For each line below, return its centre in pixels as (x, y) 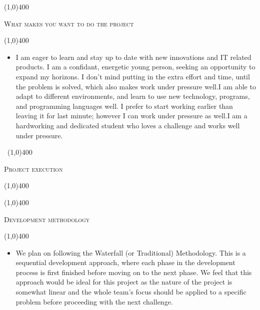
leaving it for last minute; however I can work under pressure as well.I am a (131, 116)
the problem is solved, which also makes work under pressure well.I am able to (136, 86)
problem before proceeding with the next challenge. (94, 301)
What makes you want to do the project (69, 23)
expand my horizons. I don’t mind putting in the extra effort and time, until (133, 76)
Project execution (33, 168)
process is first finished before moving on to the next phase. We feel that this (134, 272)
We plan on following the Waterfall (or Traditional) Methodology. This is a (131, 252)
